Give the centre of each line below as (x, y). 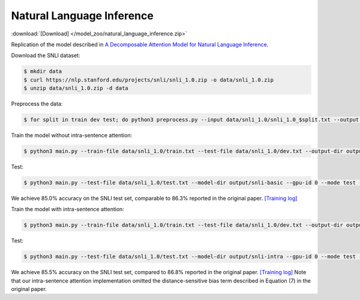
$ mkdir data (43, 71)
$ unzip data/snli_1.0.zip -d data (76, 88)
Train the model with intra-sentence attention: (67, 209)
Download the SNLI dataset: (46, 55)
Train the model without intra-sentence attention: (72, 136)
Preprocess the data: (37, 104)
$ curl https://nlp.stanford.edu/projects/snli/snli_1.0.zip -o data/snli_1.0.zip (149, 80)
